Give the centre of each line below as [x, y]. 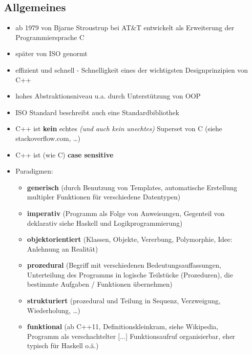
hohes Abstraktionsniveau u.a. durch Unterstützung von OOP [108, 96]
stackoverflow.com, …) [48, 138]
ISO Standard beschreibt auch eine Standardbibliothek [97, 112]
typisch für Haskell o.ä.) [63, 345]
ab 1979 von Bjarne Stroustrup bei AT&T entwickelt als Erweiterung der [125, 28]
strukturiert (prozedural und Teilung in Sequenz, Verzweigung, [124, 301]
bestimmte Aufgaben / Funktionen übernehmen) [100, 284]
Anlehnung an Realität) [63, 248]
